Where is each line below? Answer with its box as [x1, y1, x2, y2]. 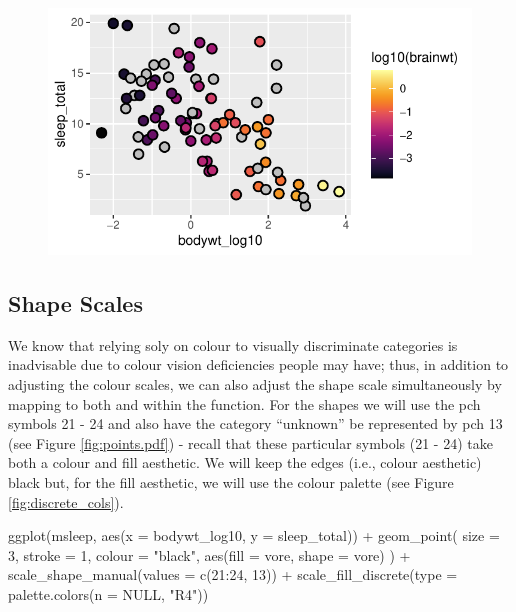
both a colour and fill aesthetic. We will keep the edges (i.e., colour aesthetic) [8, 452, 482, 473]
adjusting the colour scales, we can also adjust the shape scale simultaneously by [8, 373, 502, 394]
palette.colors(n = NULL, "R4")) [8, 583, 209, 604]
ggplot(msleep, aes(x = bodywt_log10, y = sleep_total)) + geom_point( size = [8, 525, 500, 546]
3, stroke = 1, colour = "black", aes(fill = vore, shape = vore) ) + [8, 544, 411, 565]
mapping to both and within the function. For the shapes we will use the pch [8, 393, 481, 414]
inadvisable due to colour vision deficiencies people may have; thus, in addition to [8, 354, 509, 375]
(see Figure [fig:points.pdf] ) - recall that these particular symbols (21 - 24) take [8, 432, 493, 453]
